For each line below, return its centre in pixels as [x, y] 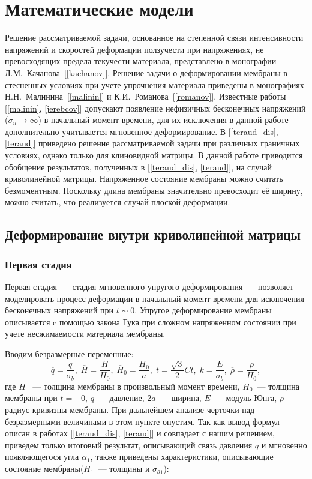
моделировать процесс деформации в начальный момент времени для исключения [154, 298]
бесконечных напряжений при [59, 310]
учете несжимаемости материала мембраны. [85, 333]
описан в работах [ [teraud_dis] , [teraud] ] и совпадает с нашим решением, [140, 433]
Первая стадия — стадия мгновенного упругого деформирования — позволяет [149, 287]
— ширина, [181, 398]
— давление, [121, 398]
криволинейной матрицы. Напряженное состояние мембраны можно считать [144, 179]
